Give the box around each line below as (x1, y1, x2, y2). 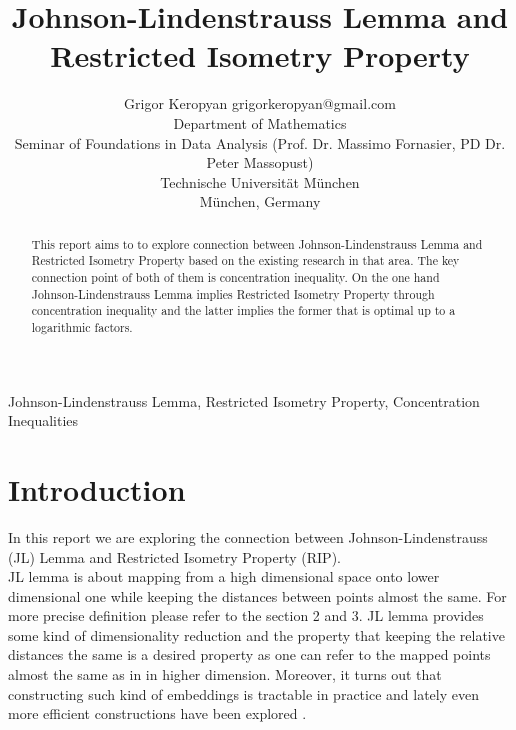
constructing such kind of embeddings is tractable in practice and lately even (8, 683, 479, 704)
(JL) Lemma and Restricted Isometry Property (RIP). (8, 546, 341, 567)
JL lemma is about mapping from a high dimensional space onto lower (8, 566, 440, 587)
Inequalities (8, 410, 79, 431)
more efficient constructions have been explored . (8, 703, 307, 724)
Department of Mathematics (173, 112, 347, 133)
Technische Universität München (160, 171, 360, 192)
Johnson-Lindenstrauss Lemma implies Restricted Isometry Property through (31, 285, 435, 302)
